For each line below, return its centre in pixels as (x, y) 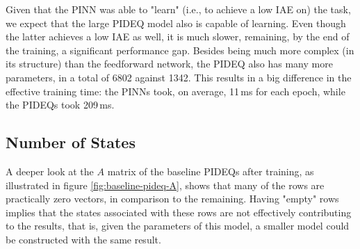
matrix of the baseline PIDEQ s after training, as (211, 171)
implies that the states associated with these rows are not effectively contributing (179, 212)
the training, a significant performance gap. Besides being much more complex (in (180, 50)
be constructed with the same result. (83, 239)
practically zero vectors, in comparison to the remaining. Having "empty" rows (172, 199)
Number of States (71, 142)
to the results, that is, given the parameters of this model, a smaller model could (178, 226)
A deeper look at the (50, 171)
